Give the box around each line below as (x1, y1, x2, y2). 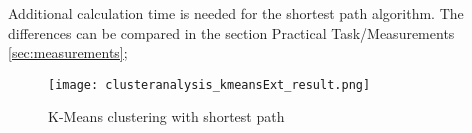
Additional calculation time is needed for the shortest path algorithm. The (8, 3, 464, 23)
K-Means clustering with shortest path (48, 106, 285, 127)
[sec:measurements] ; (8, 42, 128, 63)
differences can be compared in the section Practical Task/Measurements (8, 22, 455, 43)
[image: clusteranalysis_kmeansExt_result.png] (48, 77, 371, 92)
